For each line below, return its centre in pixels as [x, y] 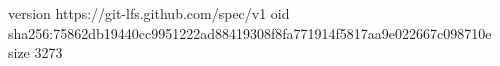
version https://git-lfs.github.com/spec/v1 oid [149, 13]
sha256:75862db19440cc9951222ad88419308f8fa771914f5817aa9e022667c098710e [250, 32]
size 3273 [35, 52]
